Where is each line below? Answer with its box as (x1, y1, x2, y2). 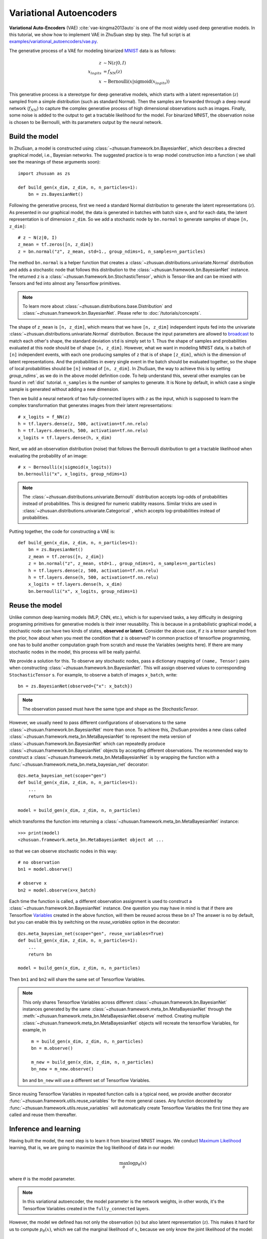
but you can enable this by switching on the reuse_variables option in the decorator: (9, 919, 180, 925)
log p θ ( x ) (128, 1160, 147, 1167)
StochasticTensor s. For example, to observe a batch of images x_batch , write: (9, 672, 178, 677)
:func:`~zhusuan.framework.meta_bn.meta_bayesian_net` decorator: (9, 761, 149, 767)
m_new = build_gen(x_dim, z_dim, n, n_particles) (31, 1059, 154, 1065)
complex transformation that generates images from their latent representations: (9, 402, 173, 408)
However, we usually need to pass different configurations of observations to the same (9, 720, 186, 726)
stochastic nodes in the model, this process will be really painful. (9, 649, 141, 655)
